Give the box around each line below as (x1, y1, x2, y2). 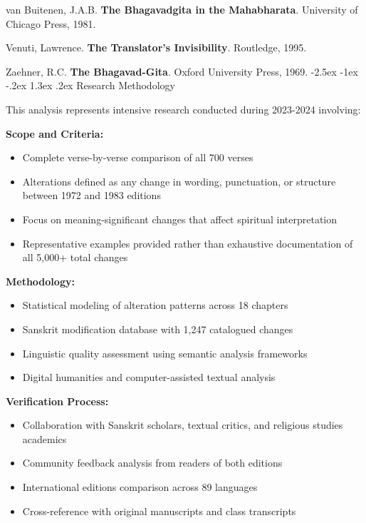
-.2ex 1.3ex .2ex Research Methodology (6, 78, 175, 93)
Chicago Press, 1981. (6, 16, 96, 31)
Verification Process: (6, 393, 109, 408)
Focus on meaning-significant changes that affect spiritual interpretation (22, 211, 338, 226)
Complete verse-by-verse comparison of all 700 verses (22, 150, 253, 165)
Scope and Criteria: (6, 126, 104, 141)
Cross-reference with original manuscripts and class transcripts (22, 503, 296, 518)
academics (22, 431, 67, 446)
